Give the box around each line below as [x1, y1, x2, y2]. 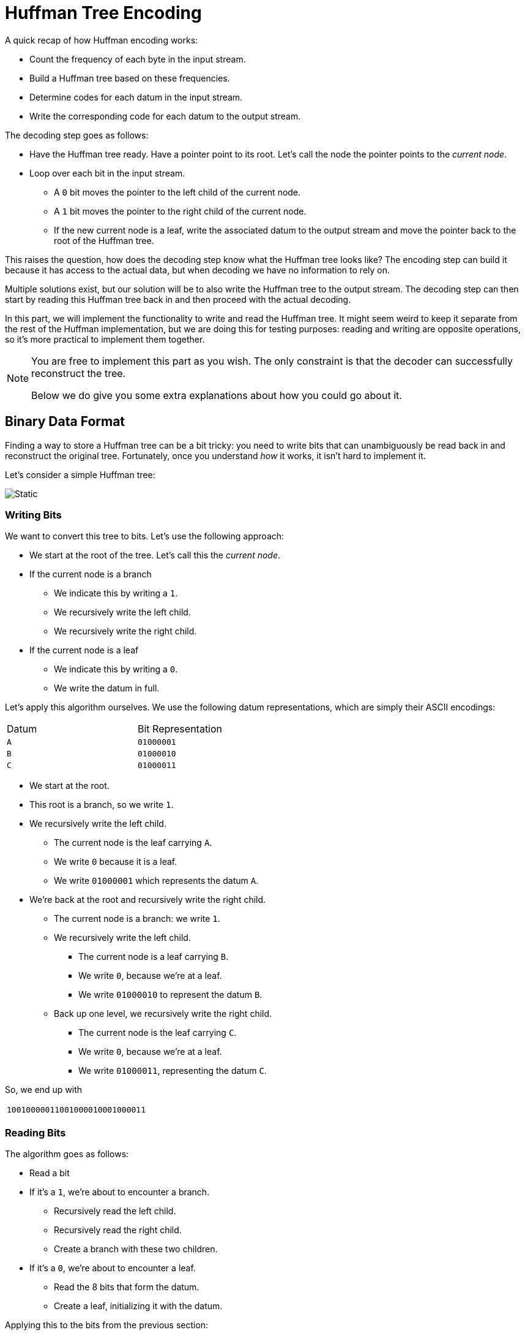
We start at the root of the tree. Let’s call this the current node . [29, 550, 281, 561]
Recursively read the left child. [54, 1206, 176, 1217]
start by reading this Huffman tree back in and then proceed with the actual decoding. [5, 294, 351, 305]
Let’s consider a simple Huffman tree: [5, 469, 155, 480]
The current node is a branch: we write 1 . [54, 913, 220, 924]
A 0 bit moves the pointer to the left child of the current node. [54, 186, 301, 197]
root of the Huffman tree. [54, 235, 154, 246]
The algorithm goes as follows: [5, 1149, 129, 1160]
